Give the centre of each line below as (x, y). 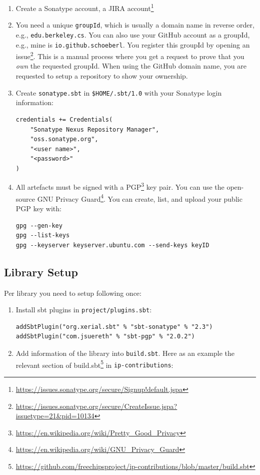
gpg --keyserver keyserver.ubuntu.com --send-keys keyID (112, 245)
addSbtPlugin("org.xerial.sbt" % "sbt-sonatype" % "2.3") (114, 327)
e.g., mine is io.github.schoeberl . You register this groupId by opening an (133, 44)
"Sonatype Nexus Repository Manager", (95, 129)
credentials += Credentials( (64, 119)
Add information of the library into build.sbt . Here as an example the (125, 353)
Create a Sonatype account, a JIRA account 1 (85, 7)
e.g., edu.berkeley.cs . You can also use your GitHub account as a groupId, (133, 34)
